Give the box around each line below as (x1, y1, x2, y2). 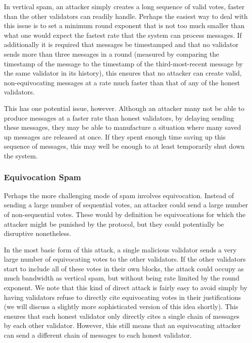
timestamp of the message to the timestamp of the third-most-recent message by (4, 58, 243, 68)
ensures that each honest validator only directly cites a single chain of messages (4, 311, 240, 321)
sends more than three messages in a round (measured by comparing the (4, 48, 219, 59)
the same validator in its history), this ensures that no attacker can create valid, (4, 68, 242, 78)
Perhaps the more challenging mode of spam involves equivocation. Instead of (4, 190, 234, 200)
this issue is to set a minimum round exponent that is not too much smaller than (4, 20, 245, 31)
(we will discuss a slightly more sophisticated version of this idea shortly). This (4, 301, 238, 312)
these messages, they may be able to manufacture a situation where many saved (4, 122, 241, 132)
